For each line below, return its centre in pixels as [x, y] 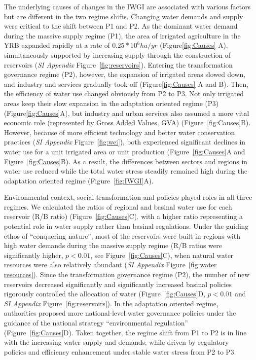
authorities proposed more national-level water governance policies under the [120, 313]
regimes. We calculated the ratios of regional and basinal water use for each [118, 206]
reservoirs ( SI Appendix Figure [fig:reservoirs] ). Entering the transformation [118, 64]
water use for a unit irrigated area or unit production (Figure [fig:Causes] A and [125, 151]
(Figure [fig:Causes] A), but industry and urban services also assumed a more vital [127, 113]
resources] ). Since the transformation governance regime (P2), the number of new [127, 274]
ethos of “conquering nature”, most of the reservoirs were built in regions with [122, 235]
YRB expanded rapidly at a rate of [57, 45]
